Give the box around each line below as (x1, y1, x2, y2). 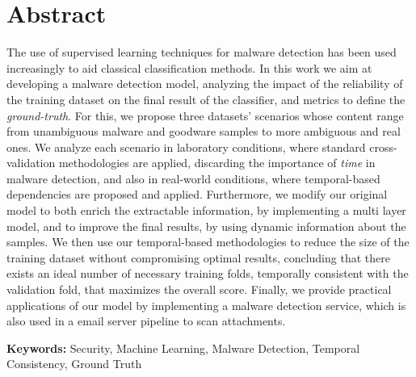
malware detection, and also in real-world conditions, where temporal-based (6, 170, 380, 186)
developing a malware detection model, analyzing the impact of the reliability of (6, 75, 403, 92)
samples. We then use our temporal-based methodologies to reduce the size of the (6, 233, 410, 250)
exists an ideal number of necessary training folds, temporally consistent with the (6, 265, 409, 282)
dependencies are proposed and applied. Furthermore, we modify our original (6, 186, 388, 203)
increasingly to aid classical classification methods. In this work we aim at (6, 59, 372, 76)
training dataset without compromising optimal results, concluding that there (6, 249, 390, 266)
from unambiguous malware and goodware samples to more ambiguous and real (6, 123, 401, 140)
